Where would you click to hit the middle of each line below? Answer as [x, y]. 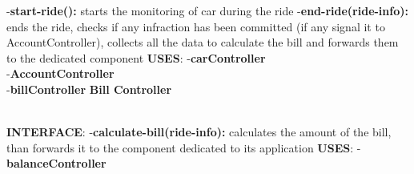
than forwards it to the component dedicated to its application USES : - [184, 147]
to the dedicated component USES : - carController [136, 57]
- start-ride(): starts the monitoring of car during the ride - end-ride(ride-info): [207, 10]
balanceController [56, 163]
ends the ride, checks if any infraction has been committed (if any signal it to [196, 26]
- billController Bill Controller [89, 89]
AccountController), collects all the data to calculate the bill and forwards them [203, 42]
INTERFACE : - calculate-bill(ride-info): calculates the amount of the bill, [199, 132]
